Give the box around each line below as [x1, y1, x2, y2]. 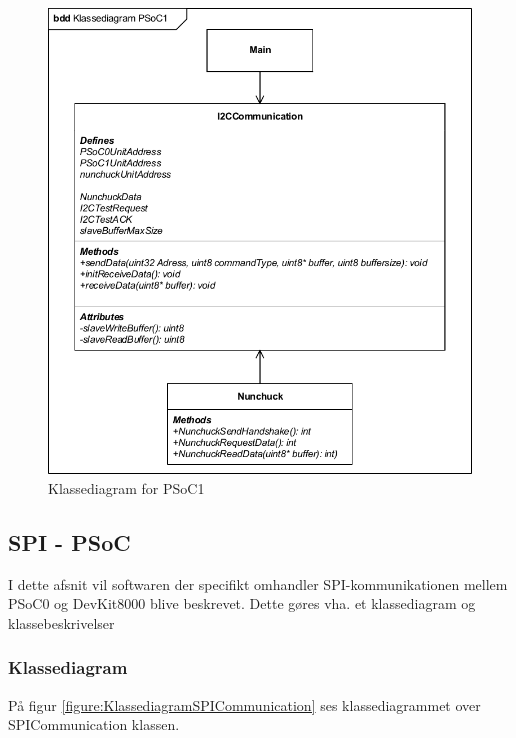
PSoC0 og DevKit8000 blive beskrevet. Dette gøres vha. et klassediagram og [8, 593, 476, 614]
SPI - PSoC [8, 526, 131, 557]
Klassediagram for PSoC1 [48, 477, 205, 498]
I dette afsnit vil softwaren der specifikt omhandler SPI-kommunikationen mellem [8, 573, 508, 594]
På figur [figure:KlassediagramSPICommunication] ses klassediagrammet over [8, 694, 481, 715]
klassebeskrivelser [8, 612, 115, 633]
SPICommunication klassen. [8, 714, 180, 735]
